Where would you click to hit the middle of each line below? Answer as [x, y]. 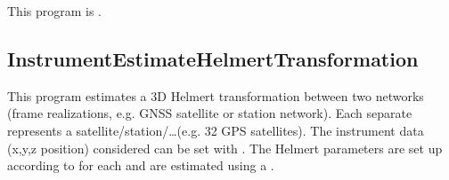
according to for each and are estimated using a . [141, 165]
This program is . [55, 11]
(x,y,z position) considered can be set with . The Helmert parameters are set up [225, 148]
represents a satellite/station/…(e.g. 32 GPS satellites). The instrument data [216, 130]
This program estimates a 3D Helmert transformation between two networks [216, 95]
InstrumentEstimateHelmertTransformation [213, 58]
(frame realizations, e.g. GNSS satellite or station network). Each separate [210, 113]
